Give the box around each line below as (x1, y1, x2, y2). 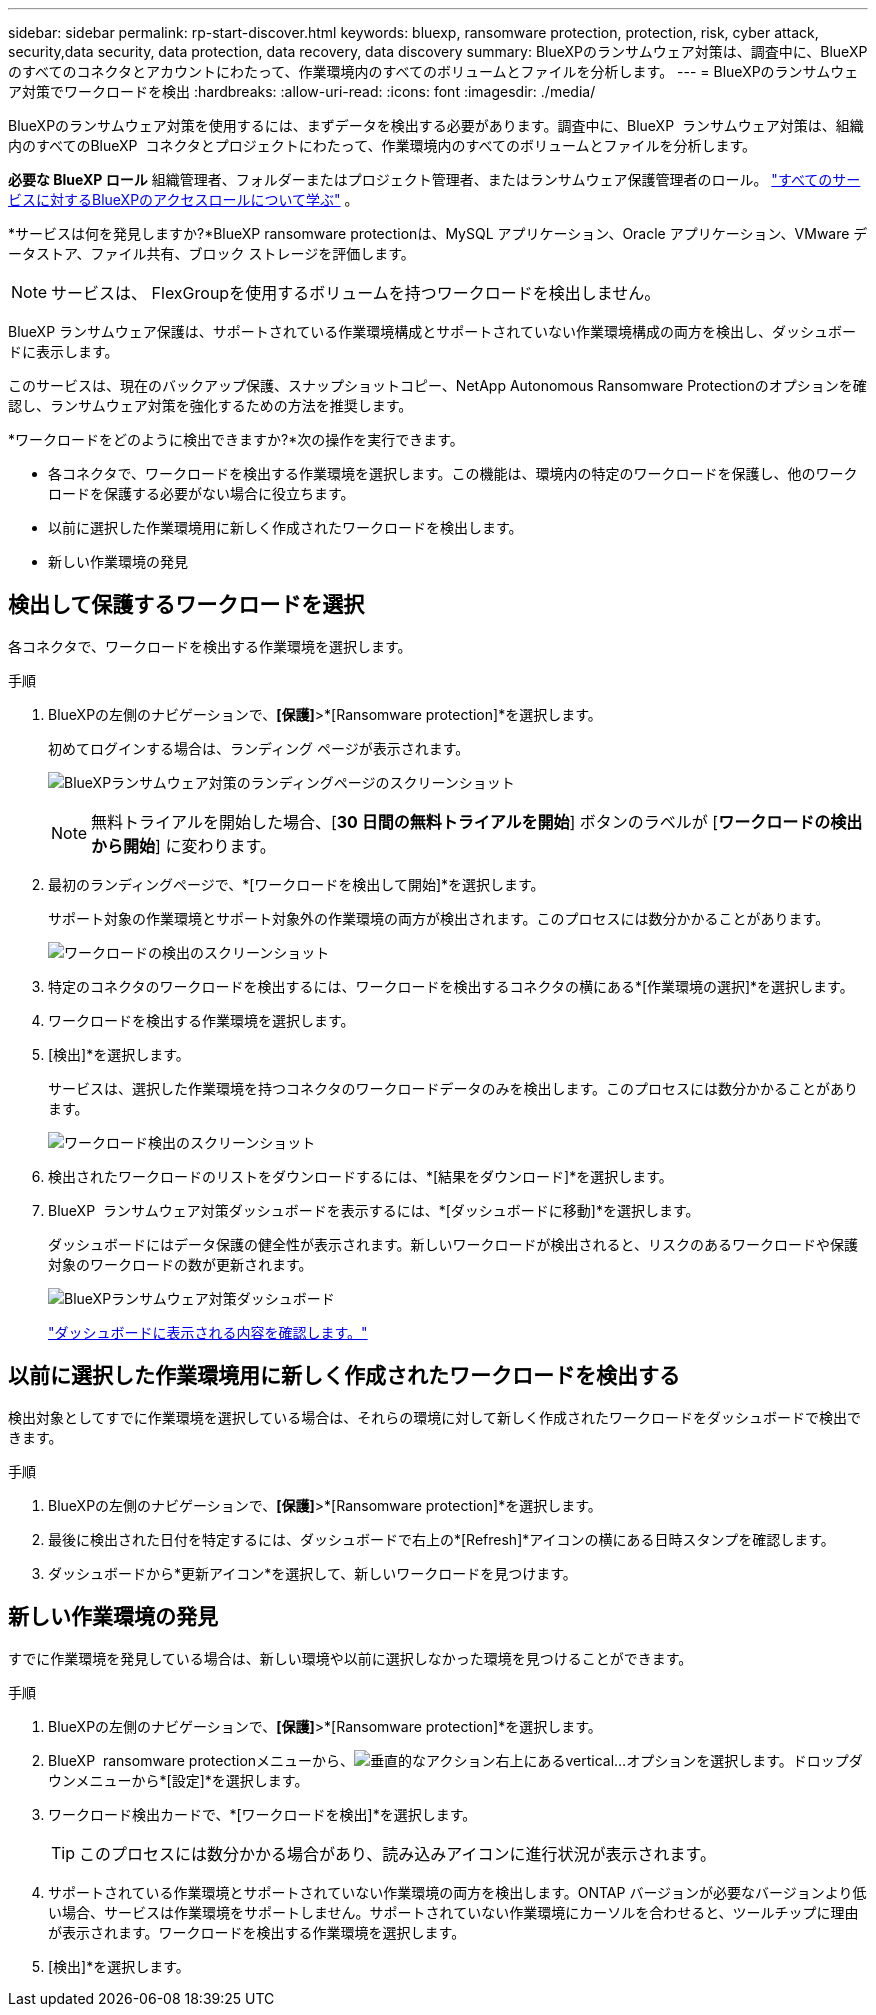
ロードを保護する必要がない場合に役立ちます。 (48, 485, 355, 502)
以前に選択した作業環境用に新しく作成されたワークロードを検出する (8, 1363, 680, 1389)
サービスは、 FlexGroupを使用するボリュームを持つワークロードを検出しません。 (51, 283, 661, 303)
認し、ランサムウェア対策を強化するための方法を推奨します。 (8, 397, 413, 414)
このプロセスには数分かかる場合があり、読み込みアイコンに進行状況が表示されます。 (79, 1843, 716, 1864)
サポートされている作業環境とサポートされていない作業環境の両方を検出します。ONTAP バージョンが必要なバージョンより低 (48, 1883, 867, 1901)
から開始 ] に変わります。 (91, 835, 276, 856)
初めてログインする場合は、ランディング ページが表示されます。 (48, 739, 470, 757)
